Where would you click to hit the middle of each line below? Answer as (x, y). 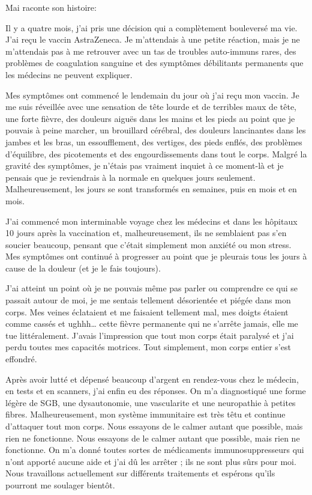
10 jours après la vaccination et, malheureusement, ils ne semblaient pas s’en (146, 233)
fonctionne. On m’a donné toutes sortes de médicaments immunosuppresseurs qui (155, 450)
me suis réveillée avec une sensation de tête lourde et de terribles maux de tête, (151, 107)
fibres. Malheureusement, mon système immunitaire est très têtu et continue (145, 414)
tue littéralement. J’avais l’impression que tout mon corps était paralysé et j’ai (150, 335)
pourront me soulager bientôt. (60, 484)
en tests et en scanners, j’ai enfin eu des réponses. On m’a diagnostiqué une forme (156, 391)
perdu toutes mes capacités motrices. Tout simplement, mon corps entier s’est (148, 347)
